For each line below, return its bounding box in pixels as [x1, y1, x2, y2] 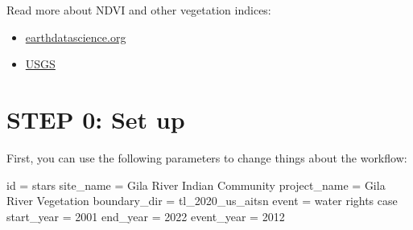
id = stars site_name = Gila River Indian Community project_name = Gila [6, 176, 386, 193]
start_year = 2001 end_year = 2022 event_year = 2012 [6, 207, 285, 224]
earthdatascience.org [25, 28, 126, 45]
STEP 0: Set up [6, 102, 185, 135]
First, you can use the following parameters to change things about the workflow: [6, 149, 407, 166]
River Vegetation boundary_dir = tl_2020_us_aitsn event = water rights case [6, 192, 398, 209]
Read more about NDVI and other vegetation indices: [6, 2, 271, 18]
